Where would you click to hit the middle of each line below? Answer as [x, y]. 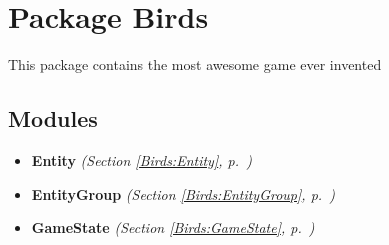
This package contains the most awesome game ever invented [195, 64]
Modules [53, 118]
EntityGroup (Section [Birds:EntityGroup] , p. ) [183, 193]
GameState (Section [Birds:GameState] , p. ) [173, 227]
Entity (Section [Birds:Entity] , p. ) [141, 159]
